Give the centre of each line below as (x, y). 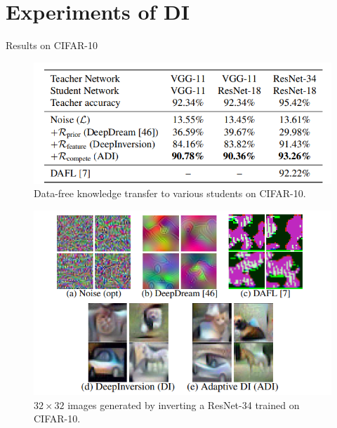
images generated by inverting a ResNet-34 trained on (184, 404)
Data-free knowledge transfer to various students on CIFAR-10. (170, 193)
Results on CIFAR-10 (52, 45)
